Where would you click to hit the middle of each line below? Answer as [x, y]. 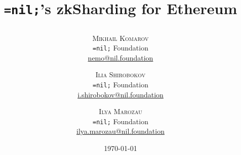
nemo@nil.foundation [120, 57]
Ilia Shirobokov [120, 74]
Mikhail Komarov [120, 38]
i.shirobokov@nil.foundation [120, 94]
